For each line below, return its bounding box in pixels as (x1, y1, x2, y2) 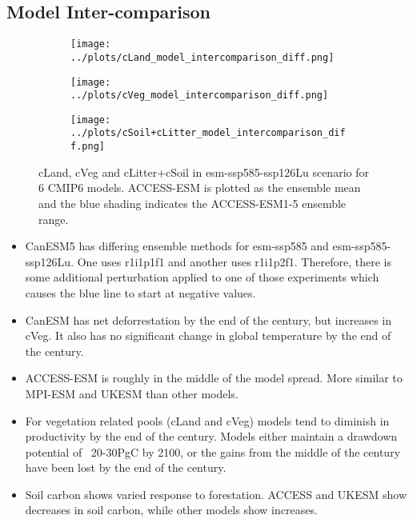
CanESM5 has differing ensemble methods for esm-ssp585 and (25, 238, 329, 254)
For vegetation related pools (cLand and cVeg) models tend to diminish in (25, 412, 390, 429)
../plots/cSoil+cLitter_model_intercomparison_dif (70, 127, 346, 139)
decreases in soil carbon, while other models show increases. (25, 501, 318, 518)
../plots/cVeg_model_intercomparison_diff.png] (70, 90, 329, 102)
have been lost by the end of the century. (25, 459, 227, 476)
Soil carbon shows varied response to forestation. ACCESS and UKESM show (25, 485, 407, 502)
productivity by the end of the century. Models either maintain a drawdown (25, 428, 398, 445)
